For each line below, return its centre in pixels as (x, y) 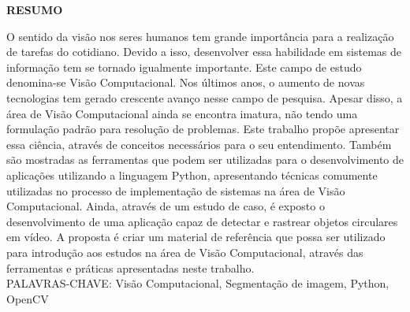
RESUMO (35, 9)
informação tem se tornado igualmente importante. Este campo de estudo (184, 67)
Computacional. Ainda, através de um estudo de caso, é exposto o (166, 206)
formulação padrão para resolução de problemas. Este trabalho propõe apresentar (203, 129)
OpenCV (28, 298)
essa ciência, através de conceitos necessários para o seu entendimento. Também (199, 144)
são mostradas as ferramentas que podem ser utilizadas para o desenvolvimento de (205, 160)
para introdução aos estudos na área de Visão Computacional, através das (185, 252)
